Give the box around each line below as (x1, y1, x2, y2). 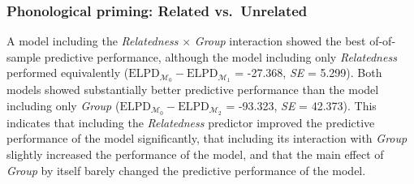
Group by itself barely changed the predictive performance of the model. (6, 161, 366, 178)
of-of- (369, 32, 396, 49)
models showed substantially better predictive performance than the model (6, 81, 379, 98)
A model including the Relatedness (6, 32, 179, 49)
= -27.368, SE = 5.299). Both (235, 64, 382, 81)
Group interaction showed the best (194, 32, 366, 49)
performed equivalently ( (6, 64, 129, 81)
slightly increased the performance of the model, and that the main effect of (6, 145, 384, 162)
